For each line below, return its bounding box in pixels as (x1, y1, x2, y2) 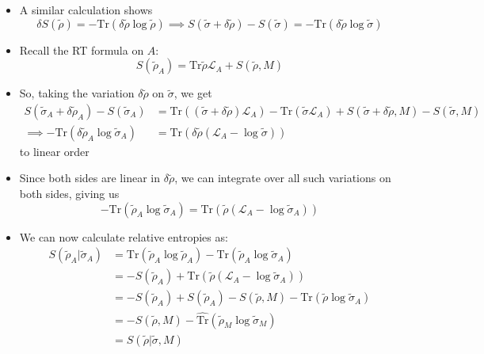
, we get (173, 85, 212, 101)
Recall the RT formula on (19, 41, 144, 58)
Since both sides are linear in (19, 169, 160, 186)
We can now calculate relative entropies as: (19, 228, 228, 245)
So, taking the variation (19, 85, 135, 101)
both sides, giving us (19, 185, 120, 202)
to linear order (19, 143, 90, 159)
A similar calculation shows (19, 2, 153, 17)
